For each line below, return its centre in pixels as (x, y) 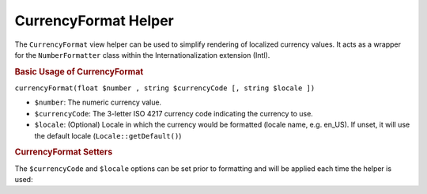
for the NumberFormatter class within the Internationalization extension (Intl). (142, 55)
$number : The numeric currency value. (98, 102)
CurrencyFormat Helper (94, 21)
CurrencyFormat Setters (64, 152)
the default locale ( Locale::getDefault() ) (108, 135)
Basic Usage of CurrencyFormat (79, 71)
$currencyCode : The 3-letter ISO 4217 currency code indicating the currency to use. (174, 113)
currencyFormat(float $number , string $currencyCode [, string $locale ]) (165, 88)
